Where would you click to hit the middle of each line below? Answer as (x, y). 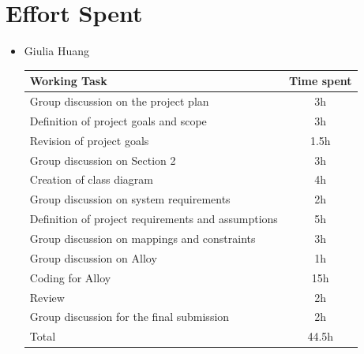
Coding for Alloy (70, 277)
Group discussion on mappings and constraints (143, 238)
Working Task (68, 81)
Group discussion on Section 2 (103, 160)
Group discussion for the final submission (129, 317)
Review (47, 297)
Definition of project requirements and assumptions (154, 219)
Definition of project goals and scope (118, 120)
